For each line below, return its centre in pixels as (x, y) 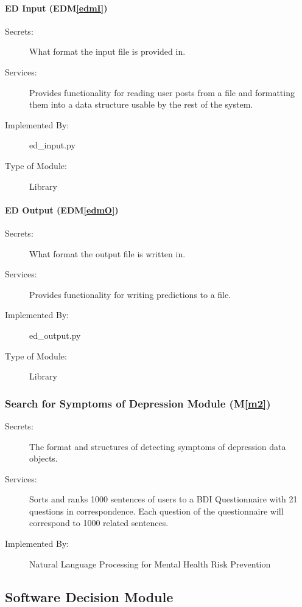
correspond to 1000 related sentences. (99, 523)
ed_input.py (52, 145)
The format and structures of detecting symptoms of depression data (158, 446)
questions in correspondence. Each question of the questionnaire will (156, 511)
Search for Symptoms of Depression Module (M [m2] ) (138, 403)
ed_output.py (55, 335)
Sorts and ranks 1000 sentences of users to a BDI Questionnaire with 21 (163, 499)
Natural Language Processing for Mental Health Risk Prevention (150, 564)
